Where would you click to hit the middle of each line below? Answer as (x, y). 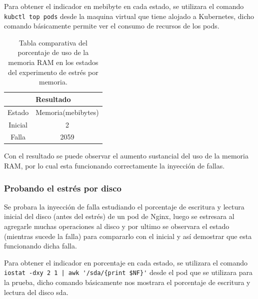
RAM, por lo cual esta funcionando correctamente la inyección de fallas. (114, 166)
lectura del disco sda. (36, 292)
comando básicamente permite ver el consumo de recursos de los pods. (112, 26)
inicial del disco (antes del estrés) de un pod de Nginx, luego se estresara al (119, 216)
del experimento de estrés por (53, 72)
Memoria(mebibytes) (67, 112)
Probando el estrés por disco (63, 188)
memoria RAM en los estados (53, 62)
